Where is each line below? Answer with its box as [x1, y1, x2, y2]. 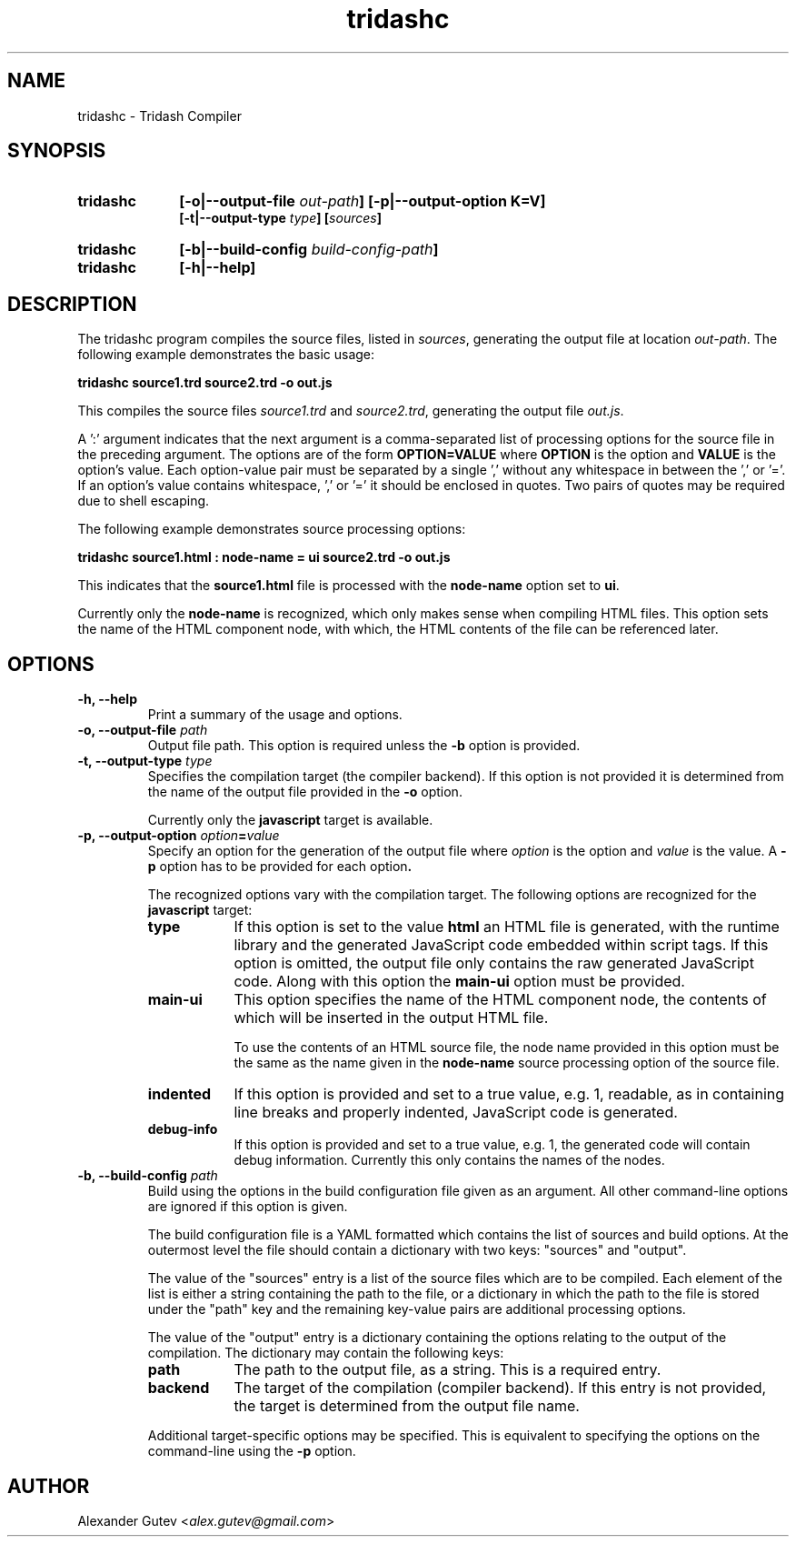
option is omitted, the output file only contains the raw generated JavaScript [234, 954, 754, 973]
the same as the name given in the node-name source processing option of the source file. [234, 1055, 780, 1071]
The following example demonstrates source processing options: [77, 521, 466, 537]
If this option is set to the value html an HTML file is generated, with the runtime [234, 917, 780, 937]
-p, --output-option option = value [77, 827, 280, 844]
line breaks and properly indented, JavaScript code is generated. [234, 1103, 678, 1122]
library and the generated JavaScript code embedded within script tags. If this [234, 936, 769, 955]
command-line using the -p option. [147, 1443, 356, 1459]
